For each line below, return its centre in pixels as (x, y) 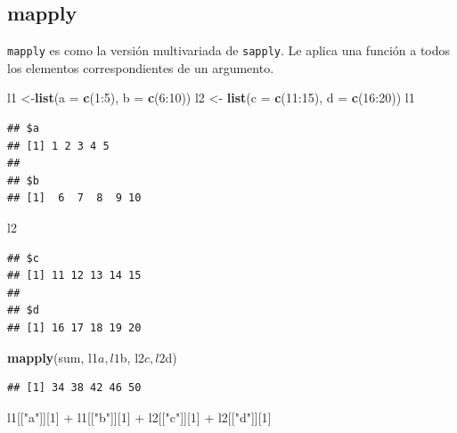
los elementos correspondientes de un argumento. (141, 67)
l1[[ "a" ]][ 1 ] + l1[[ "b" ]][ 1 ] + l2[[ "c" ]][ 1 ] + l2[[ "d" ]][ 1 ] (139, 417)
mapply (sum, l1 (53, 357)
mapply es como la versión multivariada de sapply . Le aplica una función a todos (229, 50)
